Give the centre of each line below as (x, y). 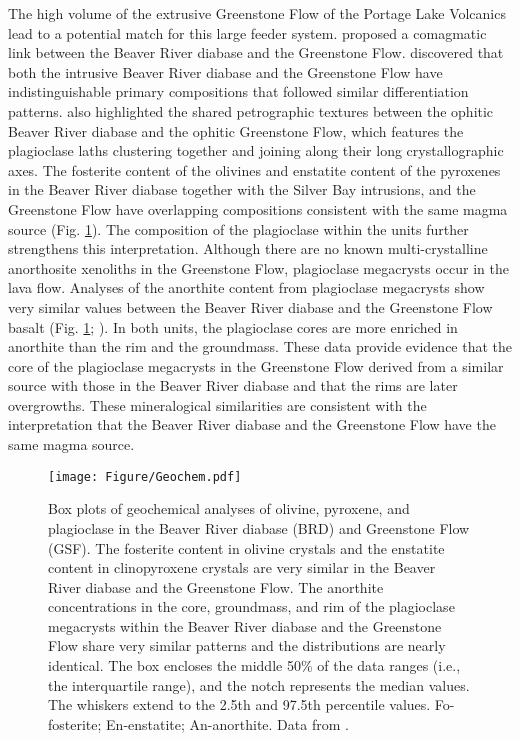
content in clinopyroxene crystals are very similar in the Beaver (242, 567)
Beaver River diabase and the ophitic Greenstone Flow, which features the (236, 130)
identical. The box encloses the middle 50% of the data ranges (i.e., (254, 665)
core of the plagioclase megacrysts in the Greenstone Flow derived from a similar (256, 365)
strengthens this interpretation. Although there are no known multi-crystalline (248, 248)
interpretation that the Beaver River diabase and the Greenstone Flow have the (252, 424)
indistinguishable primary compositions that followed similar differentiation (238, 91)
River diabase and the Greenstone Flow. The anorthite (216, 586)
